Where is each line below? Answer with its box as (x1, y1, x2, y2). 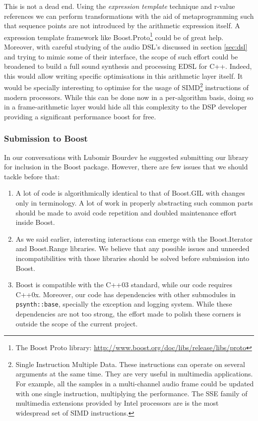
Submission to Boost (4, 132, 88, 145)
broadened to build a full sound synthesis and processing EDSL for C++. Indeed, (4, 61, 252, 71)
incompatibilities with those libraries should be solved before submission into (15, 253, 250, 263)
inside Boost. (15, 217, 55, 227)
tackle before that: (4, 171, 60, 181)
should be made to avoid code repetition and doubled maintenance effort (15, 207, 237, 217)
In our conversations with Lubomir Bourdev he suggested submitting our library (4, 152, 249, 162)
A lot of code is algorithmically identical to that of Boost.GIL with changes (15, 188, 245, 198)
